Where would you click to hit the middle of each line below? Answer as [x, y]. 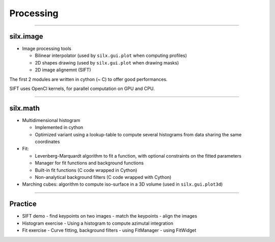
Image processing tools [47, 49]
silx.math [25, 108]
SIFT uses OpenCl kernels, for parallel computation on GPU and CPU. [82, 88]
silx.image [26, 36]
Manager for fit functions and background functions [89, 163]
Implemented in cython [59, 128]
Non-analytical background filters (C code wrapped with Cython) [103, 177]
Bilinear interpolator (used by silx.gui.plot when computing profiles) [111, 55]
